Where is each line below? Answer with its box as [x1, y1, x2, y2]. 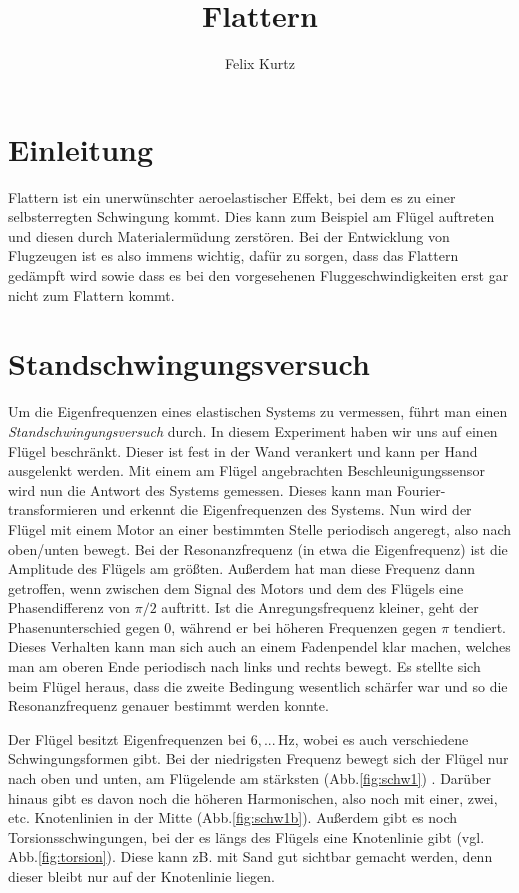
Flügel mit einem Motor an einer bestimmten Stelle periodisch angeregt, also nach [8, 518, 512, 539]
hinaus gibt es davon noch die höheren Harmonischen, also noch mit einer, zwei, [8, 787, 498, 808]
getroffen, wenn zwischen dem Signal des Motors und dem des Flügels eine [8, 577, 464, 598]
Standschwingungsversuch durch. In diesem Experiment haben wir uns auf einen [8, 420, 498, 441]
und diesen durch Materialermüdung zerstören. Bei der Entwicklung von [8, 225, 450, 246]
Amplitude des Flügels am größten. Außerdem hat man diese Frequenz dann [8, 558, 476, 579]
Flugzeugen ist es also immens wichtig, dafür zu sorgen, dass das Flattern [8, 245, 459, 266]
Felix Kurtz [225, 53, 295, 74]
